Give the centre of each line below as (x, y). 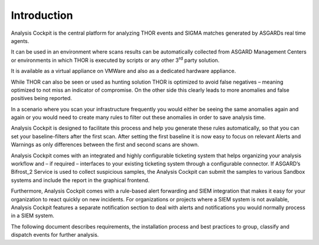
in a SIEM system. (32, 216)
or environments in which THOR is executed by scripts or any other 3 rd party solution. (115, 60)
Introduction (42, 15)
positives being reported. (41, 98)
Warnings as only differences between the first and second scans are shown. (105, 145)
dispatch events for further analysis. (55, 235)
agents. (20, 41)
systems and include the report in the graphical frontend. (80, 180)
